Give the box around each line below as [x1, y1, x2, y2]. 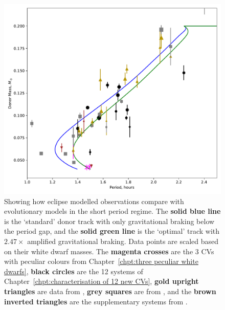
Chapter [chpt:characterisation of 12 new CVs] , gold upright [4, 276, 199, 286]
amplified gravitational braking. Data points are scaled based [27, 235, 219, 246]
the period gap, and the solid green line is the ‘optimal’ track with [4, 226, 220, 236]
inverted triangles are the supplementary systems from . [4, 296, 188, 306]
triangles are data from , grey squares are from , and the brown [4, 285, 216, 296]
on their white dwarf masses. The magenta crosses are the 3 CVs [4, 246, 214, 256]
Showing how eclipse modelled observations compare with [4, 195, 184, 206]
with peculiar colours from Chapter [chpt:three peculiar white [4, 256, 198, 267]
